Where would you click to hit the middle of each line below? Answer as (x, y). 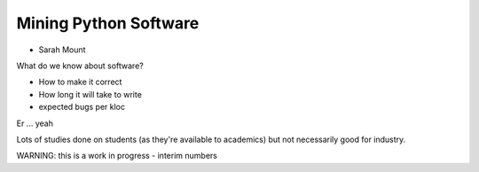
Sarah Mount (62, 50)
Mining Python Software (108, 23)
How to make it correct (80, 82)
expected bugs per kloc (82, 107)
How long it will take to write (90, 94)
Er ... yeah (35, 123)
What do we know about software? (80, 66)
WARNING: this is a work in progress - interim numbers (117, 156)
